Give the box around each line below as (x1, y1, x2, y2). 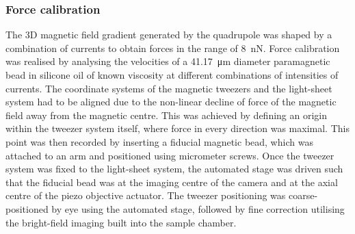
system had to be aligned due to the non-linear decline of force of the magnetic (5, 94, 337, 109)
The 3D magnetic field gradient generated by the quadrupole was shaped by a (5, 27, 332, 42)
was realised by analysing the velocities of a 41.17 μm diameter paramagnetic (5, 54, 330, 68)
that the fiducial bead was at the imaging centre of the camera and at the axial (5, 174, 338, 189)
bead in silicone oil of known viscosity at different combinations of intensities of (5, 68, 339, 81)
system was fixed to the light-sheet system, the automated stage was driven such (5, 161, 343, 176)
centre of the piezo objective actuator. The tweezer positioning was (5, 188, 286, 203)
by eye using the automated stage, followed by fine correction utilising (51, 201, 345, 216)
